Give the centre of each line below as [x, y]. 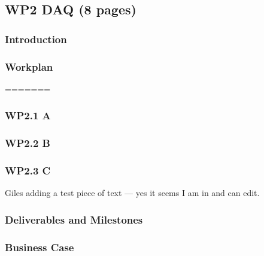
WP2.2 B [28, 143]
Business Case [40, 247]
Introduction [36, 39]
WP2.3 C [28, 171]
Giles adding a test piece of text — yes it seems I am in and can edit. [132, 193]
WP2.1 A [28, 115]
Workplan [29, 66]
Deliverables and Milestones [74, 219]
